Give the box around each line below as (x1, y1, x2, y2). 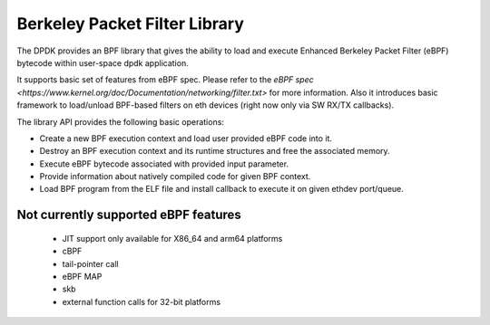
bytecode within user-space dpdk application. (16, 57, 190, 68)
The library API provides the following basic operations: (16, 116, 224, 127)
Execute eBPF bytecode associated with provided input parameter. (39, 158, 289, 169)
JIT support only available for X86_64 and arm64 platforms (62, 233, 283, 244)
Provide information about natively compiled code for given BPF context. (39, 171, 311, 182)
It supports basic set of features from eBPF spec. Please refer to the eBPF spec (16, 74, 314, 85)
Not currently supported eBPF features (16, 207, 242, 223)
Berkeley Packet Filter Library (16, 14, 245, 33)
